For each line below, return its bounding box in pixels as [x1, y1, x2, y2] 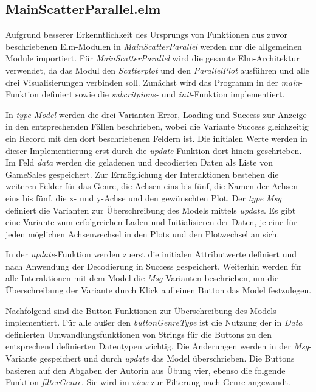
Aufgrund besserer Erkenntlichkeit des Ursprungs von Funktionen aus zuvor [5, 28, 287, 41]
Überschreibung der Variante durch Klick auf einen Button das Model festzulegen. [5, 284, 312, 296]
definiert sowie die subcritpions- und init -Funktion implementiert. [41, 88, 285, 100]
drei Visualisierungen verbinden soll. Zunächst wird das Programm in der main [5, 75, 300, 88]
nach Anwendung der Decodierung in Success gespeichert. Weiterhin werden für [5, 259, 302, 272]
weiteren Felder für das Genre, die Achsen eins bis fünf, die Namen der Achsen [5, 180, 298, 192]
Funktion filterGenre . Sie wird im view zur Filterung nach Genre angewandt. [5, 376, 290, 388]
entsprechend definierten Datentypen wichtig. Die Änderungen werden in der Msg [5, 340, 309, 352]
